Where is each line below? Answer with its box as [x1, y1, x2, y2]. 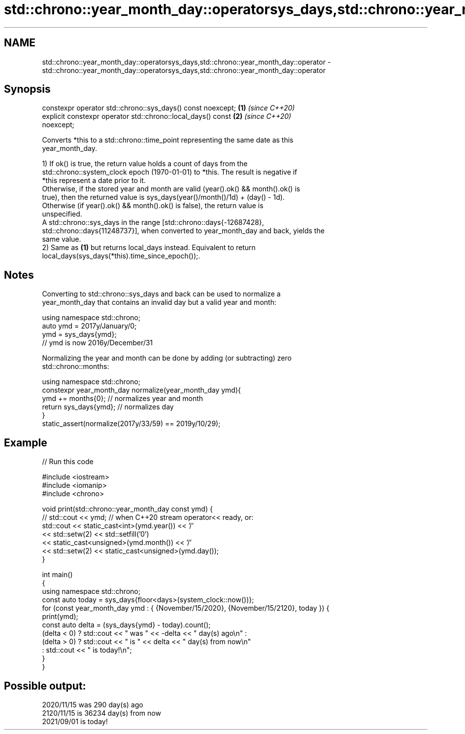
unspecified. [42, 210, 82, 219]
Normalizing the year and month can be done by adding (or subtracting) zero [42, 354, 292, 363]
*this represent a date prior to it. [42, 176, 146, 185]
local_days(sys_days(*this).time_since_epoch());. [42, 252, 200, 260]
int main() [42, 570, 73, 579]
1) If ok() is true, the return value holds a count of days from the [42, 159, 248, 168]
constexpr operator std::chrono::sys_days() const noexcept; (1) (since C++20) [42, 104, 295, 112]
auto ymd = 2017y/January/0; [42, 322, 137, 330]
